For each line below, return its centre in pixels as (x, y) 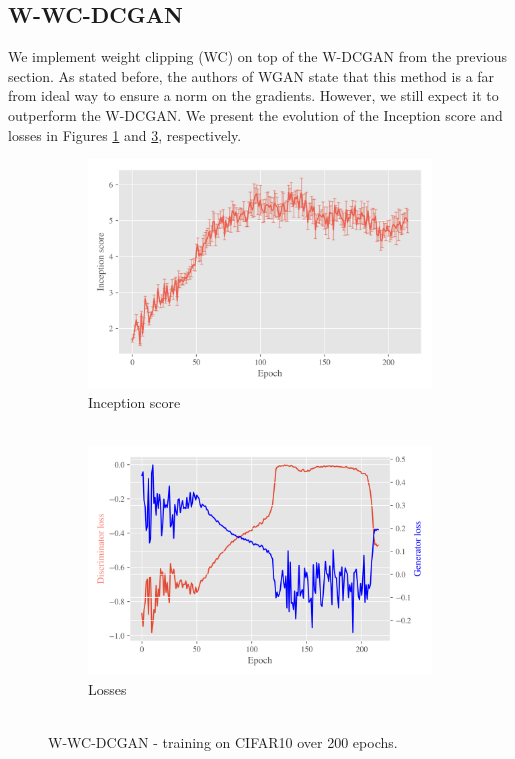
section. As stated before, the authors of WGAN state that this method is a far (251, 75)
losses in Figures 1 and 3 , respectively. (125, 134)
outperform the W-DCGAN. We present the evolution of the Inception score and (255, 114)
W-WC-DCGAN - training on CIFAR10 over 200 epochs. (223, 741)
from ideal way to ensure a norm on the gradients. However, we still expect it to (253, 95)
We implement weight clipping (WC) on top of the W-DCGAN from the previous (257, 56)
